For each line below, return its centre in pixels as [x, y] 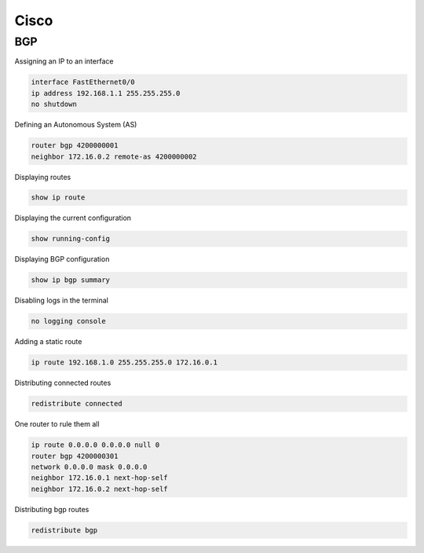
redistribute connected [77, 404]
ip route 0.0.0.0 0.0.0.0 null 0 [95, 445]
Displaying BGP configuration [62, 259]
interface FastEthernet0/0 [83, 82]
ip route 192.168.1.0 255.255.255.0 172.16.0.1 [124, 363]
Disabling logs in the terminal [62, 300]
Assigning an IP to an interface [64, 61]
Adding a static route [48, 342]
